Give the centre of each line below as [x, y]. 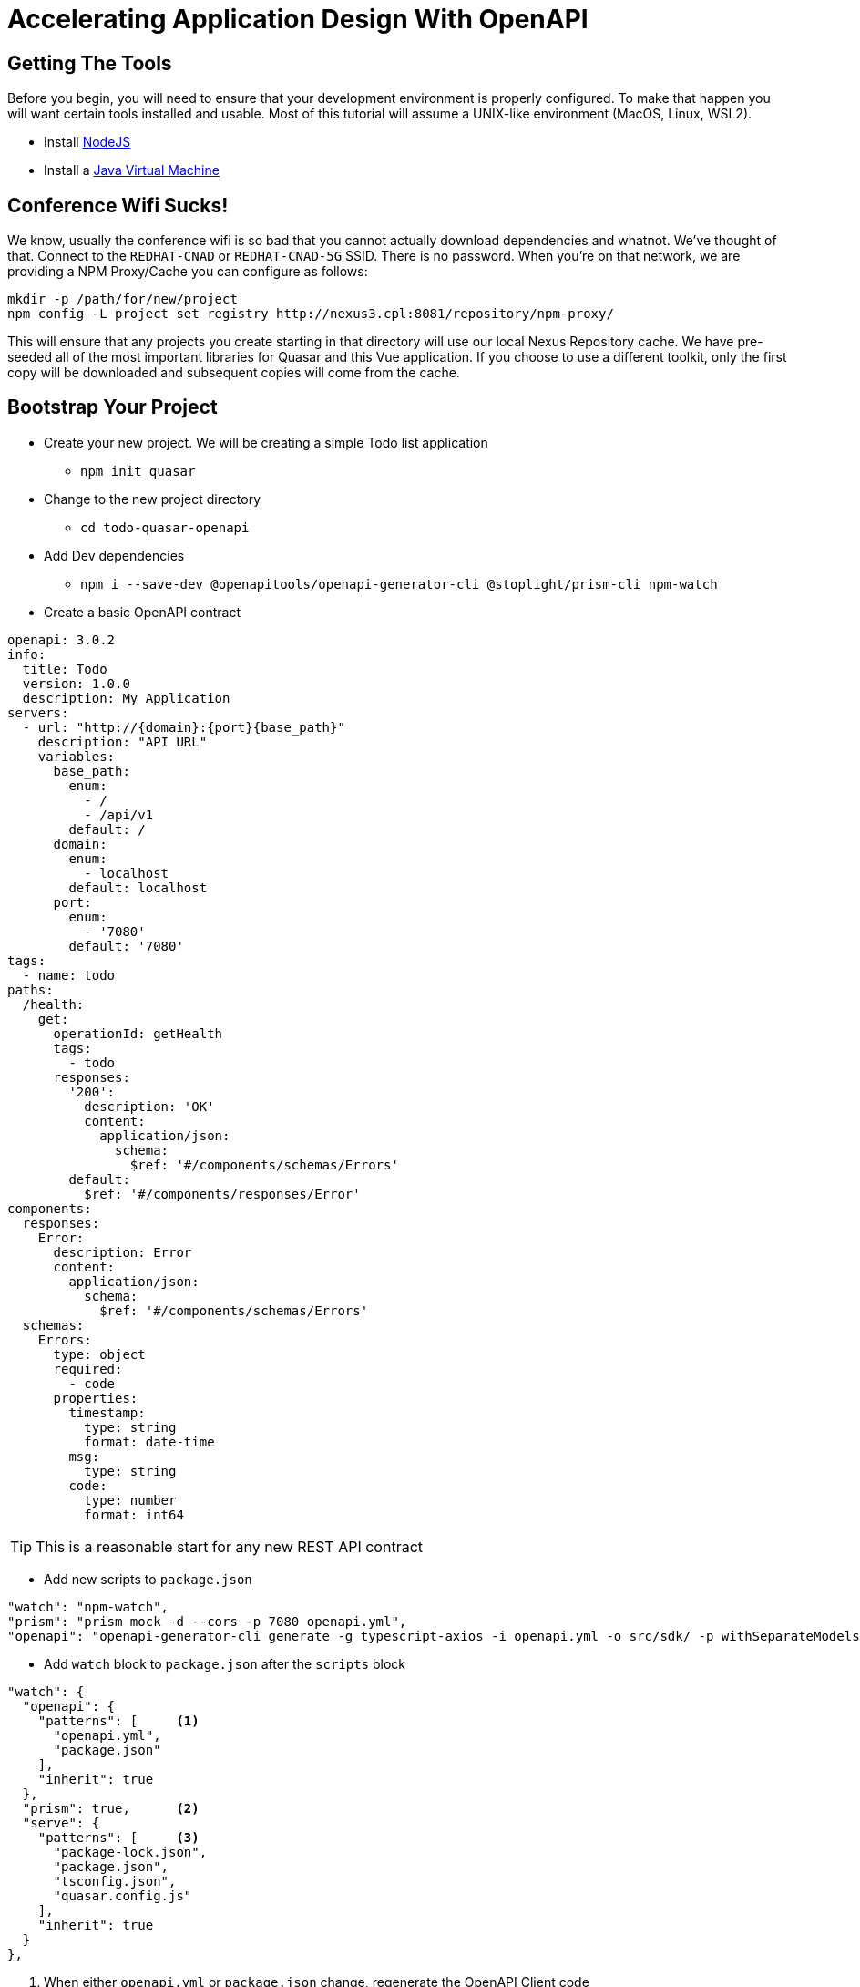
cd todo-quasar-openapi [165, 527]
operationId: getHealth [138, 1033]
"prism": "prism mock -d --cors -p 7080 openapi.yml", [207, 1621]
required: [88, 1369]
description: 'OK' [149, 1106]
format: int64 [134, 1514]
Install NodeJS [87, 142]
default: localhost [138, 887]
